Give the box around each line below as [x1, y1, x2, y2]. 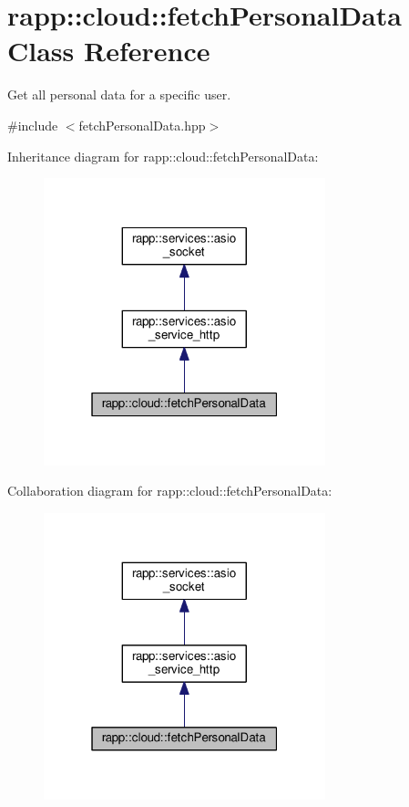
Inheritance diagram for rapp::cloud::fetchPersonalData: [7, 146, 319, 165]
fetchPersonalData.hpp [78, 115, 206, 134]
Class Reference [7, 32, 210, 69]
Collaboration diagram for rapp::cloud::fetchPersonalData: [7, 481, 332, 500]
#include [7, 115, 58, 134]
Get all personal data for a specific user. [7, 85, 231, 104]
